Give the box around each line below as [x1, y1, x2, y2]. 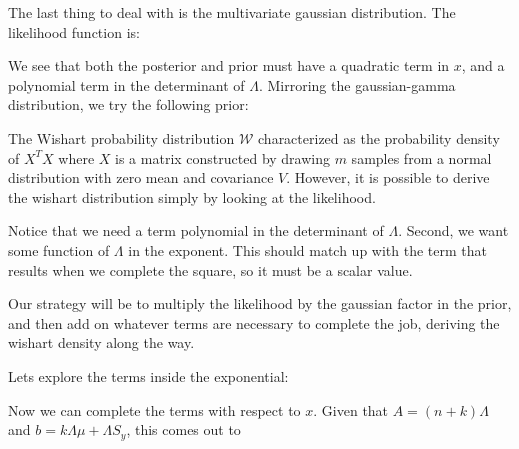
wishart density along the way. [8, 332, 195, 353]
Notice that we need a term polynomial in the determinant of [8, 220, 384, 241]
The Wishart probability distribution [8, 127, 235, 148]
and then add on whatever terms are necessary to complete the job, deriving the [8, 312, 500, 333]
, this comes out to [126, 419, 241, 440]
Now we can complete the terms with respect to [8, 399, 301, 420]
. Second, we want [398, 220, 509, 241]
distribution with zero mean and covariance [8, 167, 274, 188]
